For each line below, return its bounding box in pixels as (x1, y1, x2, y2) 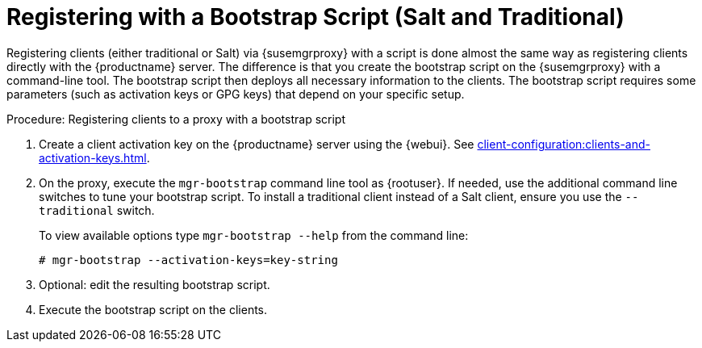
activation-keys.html (39, 150, 147, 165)
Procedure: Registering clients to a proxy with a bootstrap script (6, 111, 345, 126)
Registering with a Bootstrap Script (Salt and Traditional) (6, 3, 625, 31)
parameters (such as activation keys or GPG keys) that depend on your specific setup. (6, 86, 465, 101)
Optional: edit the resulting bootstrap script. (39, 277, 270, 291)
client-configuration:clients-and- (477, 136, 650, 151)
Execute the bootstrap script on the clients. (39, 302, 268, 317)
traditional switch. (39, 203, 155, 217)
